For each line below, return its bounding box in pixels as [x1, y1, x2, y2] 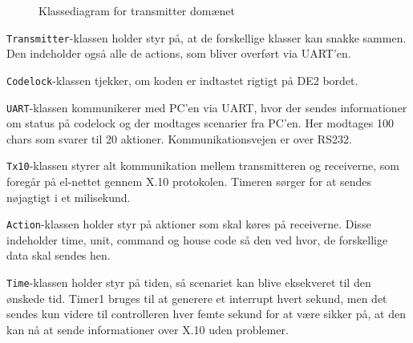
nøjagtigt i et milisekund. [6, 188, 131, 205]
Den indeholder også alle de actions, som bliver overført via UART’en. [6, 45, 351, 62]
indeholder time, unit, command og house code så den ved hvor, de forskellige [6, 231, 388, 248]
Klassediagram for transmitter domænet [38, 2, 235, 18]
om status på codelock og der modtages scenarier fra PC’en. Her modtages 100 [6, 115, 394, 131]
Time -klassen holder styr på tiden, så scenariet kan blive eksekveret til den [6, 274, 371, 291]
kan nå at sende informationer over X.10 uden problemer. [6, 321, 289, 337]
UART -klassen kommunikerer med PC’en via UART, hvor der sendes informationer [6, 99, 407, 115]
